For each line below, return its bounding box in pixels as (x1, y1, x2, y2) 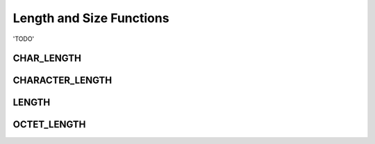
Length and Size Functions (12, 10, 169, 26)
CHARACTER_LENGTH (12, 75, 112, 87)
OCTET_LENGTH (12, 118, 86, 131)
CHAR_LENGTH (12, 53, 81, 64)
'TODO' (12, 35, 35, 43)
